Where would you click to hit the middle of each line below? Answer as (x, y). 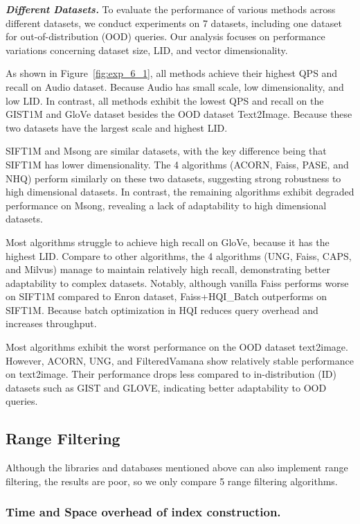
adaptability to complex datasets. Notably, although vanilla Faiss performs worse (177, 282)
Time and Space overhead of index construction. (143, 512)
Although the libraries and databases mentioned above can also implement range (177, 468)
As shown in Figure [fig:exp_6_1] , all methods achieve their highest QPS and (172, 73)
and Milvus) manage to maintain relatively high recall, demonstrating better (168, 269)
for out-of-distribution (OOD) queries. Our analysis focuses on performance (165, 36)
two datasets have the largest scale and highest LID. (117, 127)
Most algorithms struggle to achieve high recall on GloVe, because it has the (168, 242)
